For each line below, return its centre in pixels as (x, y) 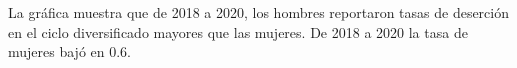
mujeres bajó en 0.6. (70, 51)
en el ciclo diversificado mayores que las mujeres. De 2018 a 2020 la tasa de (238, 31)
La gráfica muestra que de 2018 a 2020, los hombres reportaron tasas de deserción (258, 12)
